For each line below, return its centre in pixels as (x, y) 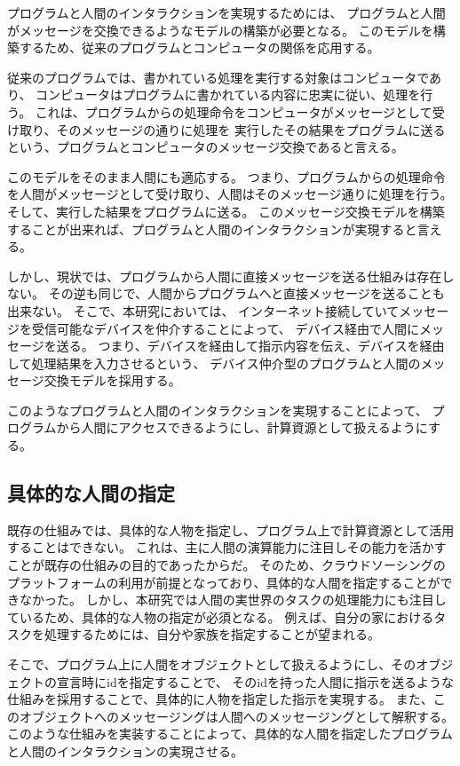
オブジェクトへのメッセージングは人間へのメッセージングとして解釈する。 (237, 716)
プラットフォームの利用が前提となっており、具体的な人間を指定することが (224, 582)
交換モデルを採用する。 (112, 380)
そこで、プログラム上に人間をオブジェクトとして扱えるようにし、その (212, 664)
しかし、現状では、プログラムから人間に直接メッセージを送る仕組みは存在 (225, 276)
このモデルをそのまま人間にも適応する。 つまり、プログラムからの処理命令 (226, 176)
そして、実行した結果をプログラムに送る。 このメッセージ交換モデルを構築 (226, 211)
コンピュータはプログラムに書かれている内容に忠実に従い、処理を (228, 95)
